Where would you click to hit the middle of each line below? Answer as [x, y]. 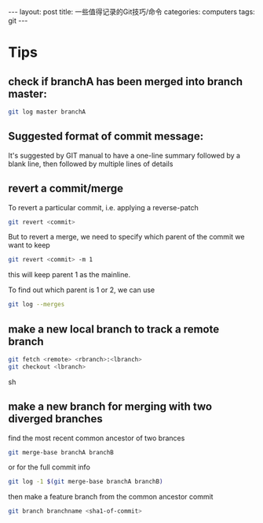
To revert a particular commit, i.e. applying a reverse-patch [103, 207]
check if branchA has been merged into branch [126, 82]
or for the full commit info [49, 467]
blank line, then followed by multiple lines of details [91, 164]
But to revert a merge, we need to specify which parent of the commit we [126, 237]
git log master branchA [47, 112]
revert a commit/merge [66, 189]
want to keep [29, 245]
